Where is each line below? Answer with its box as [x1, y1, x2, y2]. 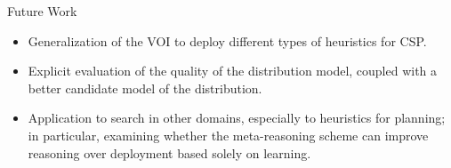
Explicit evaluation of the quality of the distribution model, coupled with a [28, 61, 438, 80]
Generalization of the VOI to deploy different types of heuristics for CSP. [28, 31, 427, 50]
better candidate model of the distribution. [28, 78, 262, 97]
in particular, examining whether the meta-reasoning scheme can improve [28, 125, 429, 144]
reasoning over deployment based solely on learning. [28, 143, 311, 162]
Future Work [7, 2, 77, 20]
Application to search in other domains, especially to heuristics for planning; [28, 108, 446, 127]
